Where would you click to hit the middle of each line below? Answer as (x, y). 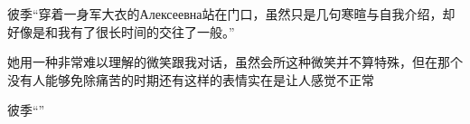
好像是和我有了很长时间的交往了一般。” (121, 31)
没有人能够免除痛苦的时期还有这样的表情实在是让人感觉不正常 (191, 79)
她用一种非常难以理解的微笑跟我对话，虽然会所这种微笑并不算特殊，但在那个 (235, 62)
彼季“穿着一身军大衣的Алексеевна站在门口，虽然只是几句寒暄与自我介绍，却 (231, 14)
